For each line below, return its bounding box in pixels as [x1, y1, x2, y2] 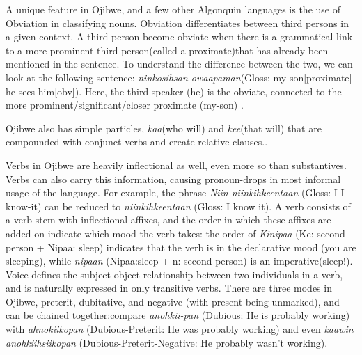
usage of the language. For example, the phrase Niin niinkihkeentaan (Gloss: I [6, 185, 338, 200]
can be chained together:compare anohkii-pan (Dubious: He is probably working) [6, 308, 350, 322]
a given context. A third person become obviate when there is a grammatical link [6, 29, 353, 44]
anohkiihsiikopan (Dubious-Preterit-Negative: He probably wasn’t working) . [6, 335, 328, 349]
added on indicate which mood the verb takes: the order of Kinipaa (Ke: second [6, 226, 345, 240]
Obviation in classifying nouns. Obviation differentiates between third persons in [6, 15, 349, 30]
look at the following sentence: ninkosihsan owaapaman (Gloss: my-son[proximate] [6, 70, 352, 84]
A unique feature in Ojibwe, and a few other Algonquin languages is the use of [6, 2, 340, 16]
